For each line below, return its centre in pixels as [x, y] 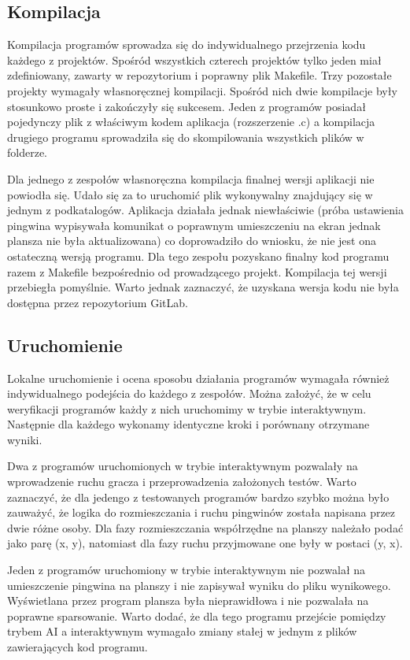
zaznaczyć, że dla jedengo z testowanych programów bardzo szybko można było [198, 497]
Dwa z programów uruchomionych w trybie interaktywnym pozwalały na [183, 466]
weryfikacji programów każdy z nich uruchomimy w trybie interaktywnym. [187, 408]
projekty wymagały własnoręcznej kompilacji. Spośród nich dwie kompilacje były [202, 90]
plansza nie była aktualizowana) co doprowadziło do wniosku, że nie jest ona [192, 241]
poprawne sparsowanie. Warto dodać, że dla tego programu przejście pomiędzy [197, 616]
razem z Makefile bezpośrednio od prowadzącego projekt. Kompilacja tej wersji [197, 271]
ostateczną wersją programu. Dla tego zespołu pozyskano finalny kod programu [198, 256]
